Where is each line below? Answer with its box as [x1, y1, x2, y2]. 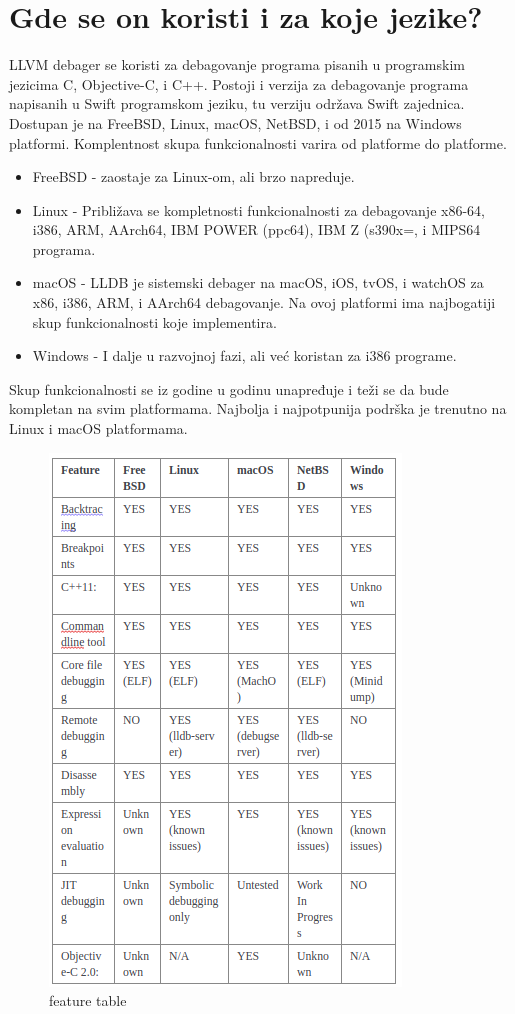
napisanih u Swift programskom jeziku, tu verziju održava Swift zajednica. [9, 93, 465, 114]
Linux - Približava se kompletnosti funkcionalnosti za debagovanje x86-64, [32, 199, 485, 220]
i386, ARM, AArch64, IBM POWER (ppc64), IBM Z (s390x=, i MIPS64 [32, 219, 481, 240]
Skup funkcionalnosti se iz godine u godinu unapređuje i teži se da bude [9, 378, 449, 399]
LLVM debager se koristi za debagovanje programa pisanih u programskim [9, 54, 465, 75]
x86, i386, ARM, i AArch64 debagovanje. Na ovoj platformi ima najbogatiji [32, 292, 496, 313]
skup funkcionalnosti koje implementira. [32, 311, 277, 332]
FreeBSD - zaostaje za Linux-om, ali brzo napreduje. [32, 166, 355, 187]
